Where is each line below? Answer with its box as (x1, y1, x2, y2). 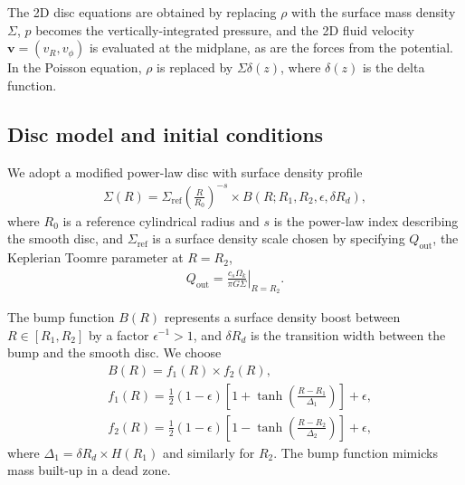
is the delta (362, 58, 425, 77)
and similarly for (162, 442, 255, 461)
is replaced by (157, 58, 233, 77)
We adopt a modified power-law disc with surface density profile (7, 162, 363, 181)
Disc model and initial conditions (7, 119, 324, 147)
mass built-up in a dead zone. (7, 461, 171, 480)
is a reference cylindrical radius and (62, 211, 260, 230)
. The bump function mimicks (273, 442, 438, 461)
